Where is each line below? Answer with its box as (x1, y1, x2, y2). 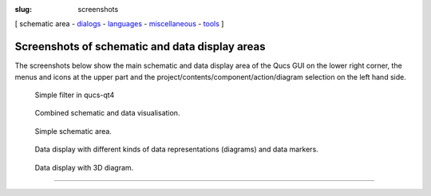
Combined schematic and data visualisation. (34, 108, 180, 118)
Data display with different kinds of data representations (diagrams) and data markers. (34, 144, 318, 155)
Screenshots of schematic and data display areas (14, 40, 267, 53)
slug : (14, 5, 32, 14)
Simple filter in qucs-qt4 (34, 90, 115, 100)
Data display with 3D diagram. (34, 163, 134, 172)
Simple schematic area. (34, 126, 112, 135)
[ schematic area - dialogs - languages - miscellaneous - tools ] (14, 19, 224, 29)
